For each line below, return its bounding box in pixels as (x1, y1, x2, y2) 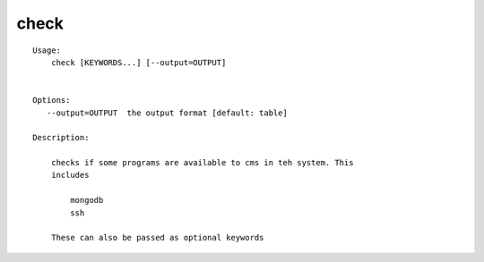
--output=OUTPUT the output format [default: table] (46, 107, 289, 118)
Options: (32, 95, 71, 106)
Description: (32, 132, 90, 143)
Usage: (32, 45, 62, 55)
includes (50, 170, 90, 181)
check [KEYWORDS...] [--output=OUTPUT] (50, 57, 227, 67)
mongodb (70, 195, 104, 206)
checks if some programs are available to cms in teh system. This (50, 157, 354, 168)
